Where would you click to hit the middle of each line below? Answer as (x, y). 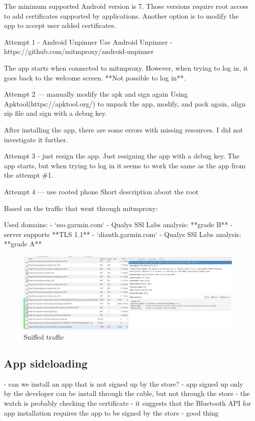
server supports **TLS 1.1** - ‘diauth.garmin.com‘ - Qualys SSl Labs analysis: (123, 234)
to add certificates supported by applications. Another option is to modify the (121, 15)
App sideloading (46, 363)
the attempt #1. (29, 175)
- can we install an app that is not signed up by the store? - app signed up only (124, 383)
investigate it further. (36, 139)
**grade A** (23, 244)
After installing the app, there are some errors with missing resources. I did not (124, 129)
